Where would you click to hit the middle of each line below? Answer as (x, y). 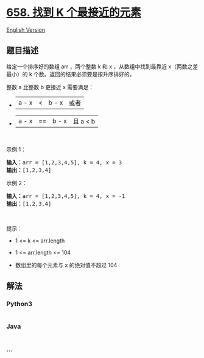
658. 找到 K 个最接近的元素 (74, 13)
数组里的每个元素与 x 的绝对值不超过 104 (66, 265)
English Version (26, 30)
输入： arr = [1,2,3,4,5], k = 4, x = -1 (66, 196)
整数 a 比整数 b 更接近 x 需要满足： (50, 87)
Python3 (19, 304)
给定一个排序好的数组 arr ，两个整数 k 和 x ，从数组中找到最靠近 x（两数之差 (102, 66)
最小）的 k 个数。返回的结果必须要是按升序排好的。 (71, 74)
